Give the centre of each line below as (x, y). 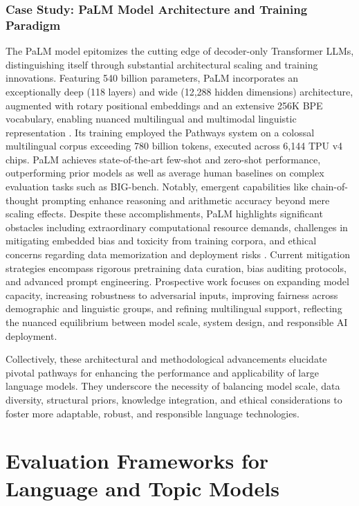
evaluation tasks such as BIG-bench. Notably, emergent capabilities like (157, 187)
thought (22, 200)
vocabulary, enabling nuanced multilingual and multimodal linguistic (151, 119)
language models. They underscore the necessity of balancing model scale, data (173, 386)
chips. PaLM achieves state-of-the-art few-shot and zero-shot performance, (163, 159)
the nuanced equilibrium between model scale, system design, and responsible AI (177, 322)
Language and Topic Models (142, 488)
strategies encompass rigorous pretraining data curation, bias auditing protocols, (176, 268)
